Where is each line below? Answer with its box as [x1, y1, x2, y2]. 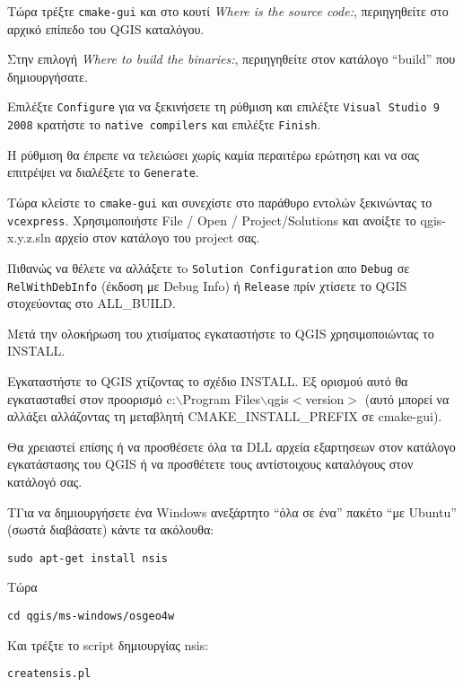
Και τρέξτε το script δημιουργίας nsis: [7, 635, 209, 654]
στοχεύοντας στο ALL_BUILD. [7, 294, 176, 313]
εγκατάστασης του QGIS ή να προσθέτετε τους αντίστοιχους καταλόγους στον [7, 454, 414, 473]
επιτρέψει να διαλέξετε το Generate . [7, 163, 199, 181]
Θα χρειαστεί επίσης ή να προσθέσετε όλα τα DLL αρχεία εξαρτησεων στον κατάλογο [7, 436, 456, 455]
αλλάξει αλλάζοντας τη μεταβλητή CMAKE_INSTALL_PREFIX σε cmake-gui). [7, 407, 442, 426]
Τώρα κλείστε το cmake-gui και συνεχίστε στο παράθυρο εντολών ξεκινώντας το [7, 193, 432, 211]
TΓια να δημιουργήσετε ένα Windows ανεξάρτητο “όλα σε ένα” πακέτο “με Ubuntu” [7, 502, 457, 521]
